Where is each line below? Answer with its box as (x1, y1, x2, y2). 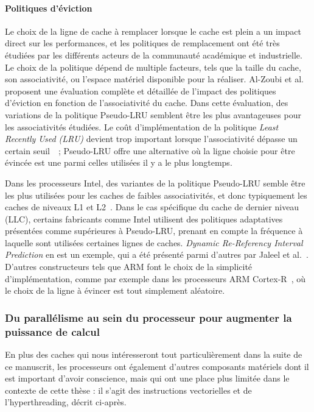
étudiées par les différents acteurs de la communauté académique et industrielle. (5, 48, 302, 61)
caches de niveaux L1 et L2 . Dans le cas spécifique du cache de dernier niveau (5, 201, 299, 213)
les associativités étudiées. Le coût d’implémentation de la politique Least (5, 120, 279, 133)
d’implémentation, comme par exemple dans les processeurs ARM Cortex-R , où (5, 272, 305, 285)
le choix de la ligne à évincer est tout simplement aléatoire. (5, 284, 225, 297)
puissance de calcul (5, 324, 100, 339)
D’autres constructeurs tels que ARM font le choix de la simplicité (5, 260, 253, 273)
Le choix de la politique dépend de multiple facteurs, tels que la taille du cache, (5, 60, 301, 73)
